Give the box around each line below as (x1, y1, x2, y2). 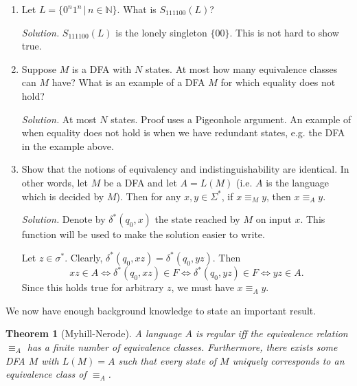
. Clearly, (65, 250, 103, 264)
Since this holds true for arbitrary (21, 280, 164, 294)
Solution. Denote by (21, 212, 106, 226)
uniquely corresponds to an (232, 353, 345, 367)
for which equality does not (220, 75, 336, 89)
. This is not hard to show (229, 25, 339, 39)
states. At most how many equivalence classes (145, 61, 338, 76)
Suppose (21, 61, 57, 76)
